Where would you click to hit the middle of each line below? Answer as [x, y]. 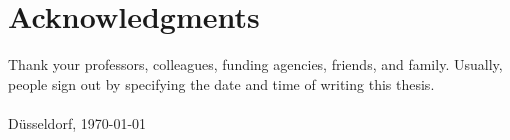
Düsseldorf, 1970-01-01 [77, 122]
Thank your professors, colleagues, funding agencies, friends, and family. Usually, [255, 64]
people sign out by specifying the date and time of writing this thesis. [221, 83]
